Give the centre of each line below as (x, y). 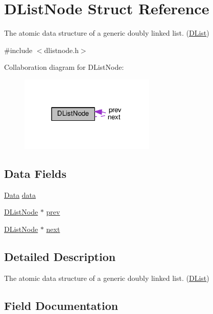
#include (18, 50)
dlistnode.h (61, 50)
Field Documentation (61, 305)
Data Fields (35, 173)
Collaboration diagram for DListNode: (64, 67)
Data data (20, 194)
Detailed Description (60, 256)
